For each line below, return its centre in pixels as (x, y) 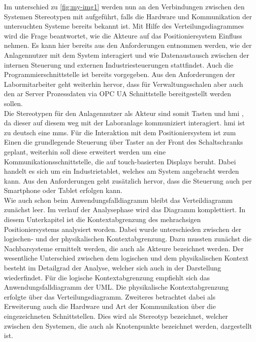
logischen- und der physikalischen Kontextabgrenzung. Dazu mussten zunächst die (128, 239)
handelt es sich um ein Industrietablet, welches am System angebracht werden (122, 171)
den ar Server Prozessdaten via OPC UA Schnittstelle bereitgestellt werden (118, 94)
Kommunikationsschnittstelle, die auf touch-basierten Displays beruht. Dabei (120, 161)
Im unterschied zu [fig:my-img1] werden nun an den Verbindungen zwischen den (124, 6)
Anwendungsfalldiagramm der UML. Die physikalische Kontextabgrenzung (116, 287)
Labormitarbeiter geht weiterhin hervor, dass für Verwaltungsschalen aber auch (124, 84)
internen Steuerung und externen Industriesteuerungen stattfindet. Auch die (119, 64)
